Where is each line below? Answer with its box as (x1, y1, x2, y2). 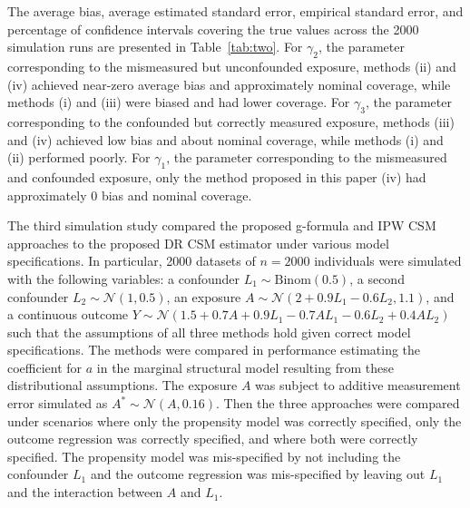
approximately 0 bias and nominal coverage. (7, 185, 252, 204)
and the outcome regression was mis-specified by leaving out (90, 464, 426, 484)
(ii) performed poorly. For (7, 148, 151, 167)
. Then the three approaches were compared (215, 394, 460, 413)
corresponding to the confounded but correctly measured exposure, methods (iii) (7, 112, 455, 131)
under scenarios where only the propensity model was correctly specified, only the (7, 411, 462, 430)
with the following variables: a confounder (7, 269, 240, 288)
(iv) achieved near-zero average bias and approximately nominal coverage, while (7, 74, 451, 93)
